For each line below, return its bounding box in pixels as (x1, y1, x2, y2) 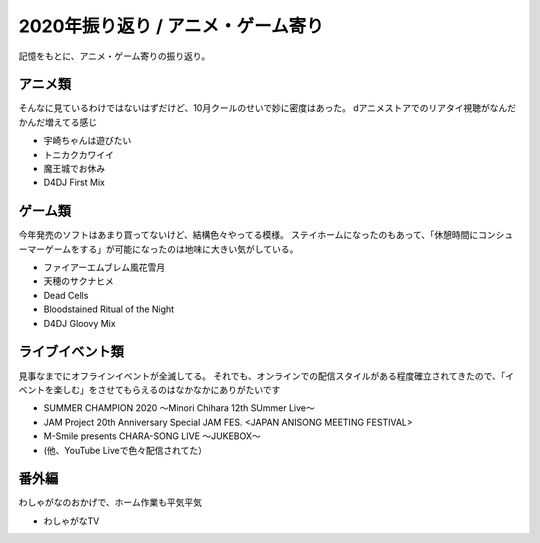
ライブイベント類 (18, 343, 124, 360)
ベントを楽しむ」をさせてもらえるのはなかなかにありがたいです (18, 383, 281, 395)
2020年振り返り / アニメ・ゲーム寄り (18, 15, 324, 37)
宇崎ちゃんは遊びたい (43, 135, 132, 147)
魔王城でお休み (43, 163, 105, 175)
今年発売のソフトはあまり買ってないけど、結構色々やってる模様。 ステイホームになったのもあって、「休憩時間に (18, 229, 479, 241)
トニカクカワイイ (43, 148, 114, 160)
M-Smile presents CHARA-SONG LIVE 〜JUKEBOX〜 (43, 430, 261, 442)
